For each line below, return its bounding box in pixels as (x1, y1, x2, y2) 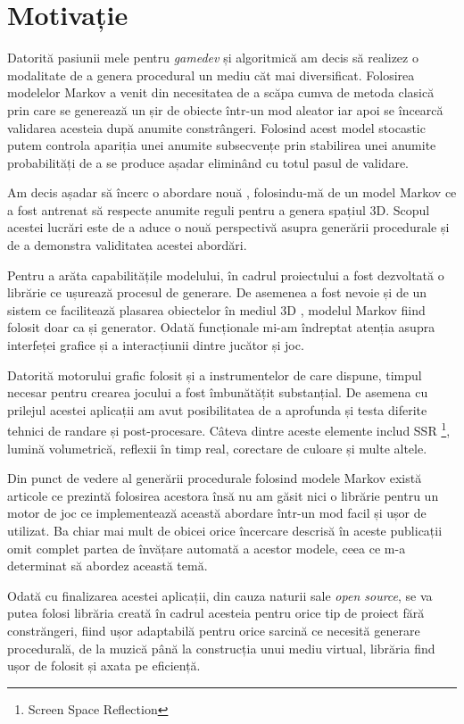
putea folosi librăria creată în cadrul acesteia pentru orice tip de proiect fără (7, 603, 425, 622)
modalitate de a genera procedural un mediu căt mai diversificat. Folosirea (7, 65, 415, 84)
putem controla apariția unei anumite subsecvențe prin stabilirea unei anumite (7, 136, 436, 154)
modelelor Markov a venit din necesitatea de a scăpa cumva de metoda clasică (7, 83, 435, 102)
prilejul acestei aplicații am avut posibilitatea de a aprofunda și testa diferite (7, 400, 427, 419)
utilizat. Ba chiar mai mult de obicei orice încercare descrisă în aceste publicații (7, 521, 443, 540)
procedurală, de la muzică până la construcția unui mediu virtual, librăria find (7, 638, 435, 657)
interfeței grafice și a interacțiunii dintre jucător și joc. (7, 336, 304, 354)
